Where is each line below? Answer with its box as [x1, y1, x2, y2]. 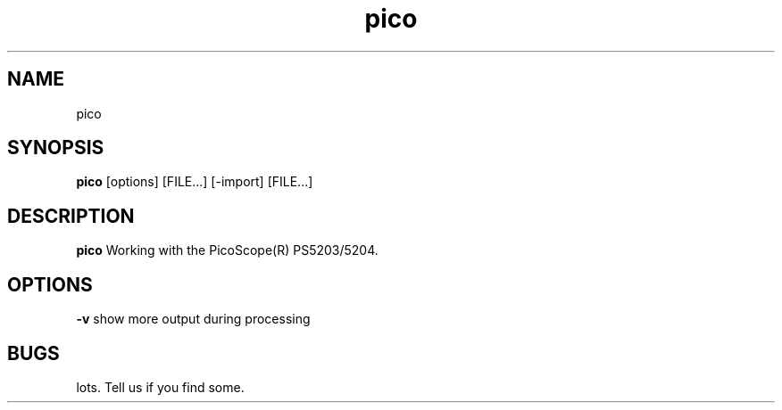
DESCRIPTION [7, 204, 135, 227]
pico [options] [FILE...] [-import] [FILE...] [76, 174, 313, 190]
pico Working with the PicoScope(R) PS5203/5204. [76, 242, 379, 258]
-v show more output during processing [76, 311, 311, 327]
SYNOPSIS [7, 136, 104, 160]
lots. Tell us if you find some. [76, 379, 245, 395]
